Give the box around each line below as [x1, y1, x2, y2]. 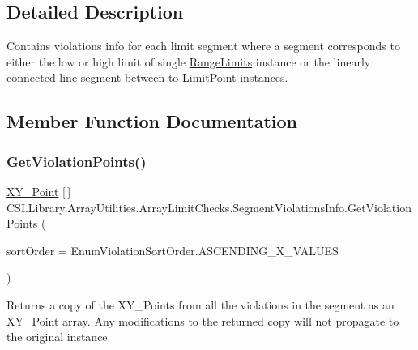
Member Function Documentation [6, 109, 298, 134]
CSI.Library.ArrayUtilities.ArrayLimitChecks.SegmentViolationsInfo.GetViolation [6, 198, 412, 216]
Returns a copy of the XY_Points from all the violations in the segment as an [6, 296, 395, 313]
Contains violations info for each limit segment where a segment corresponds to [6, 37, 400, 54]
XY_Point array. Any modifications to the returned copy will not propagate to [6, 312, 399, 329]
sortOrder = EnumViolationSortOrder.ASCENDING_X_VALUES [6, 241, 339, 258]
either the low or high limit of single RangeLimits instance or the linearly [6, 53, 371, 70]
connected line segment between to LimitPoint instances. [6, 69, 288, 86]
